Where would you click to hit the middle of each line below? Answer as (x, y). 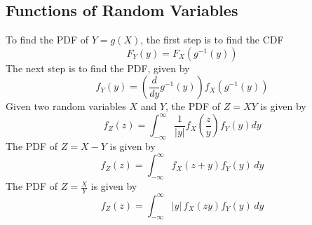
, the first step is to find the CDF (212, 40)
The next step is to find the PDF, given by (98, 68)
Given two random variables (66, 106)
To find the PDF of (47, 40)
